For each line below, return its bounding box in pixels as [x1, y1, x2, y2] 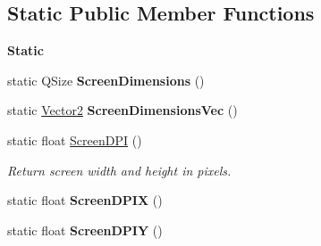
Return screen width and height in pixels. [7, 160, 232, 179]
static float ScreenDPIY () [7, 220, 163, 239]
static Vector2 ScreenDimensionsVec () [7, 101, 238, 119]
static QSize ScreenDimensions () [7, 70, 205, 89]
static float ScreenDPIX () [7, 191, 163, 209]
